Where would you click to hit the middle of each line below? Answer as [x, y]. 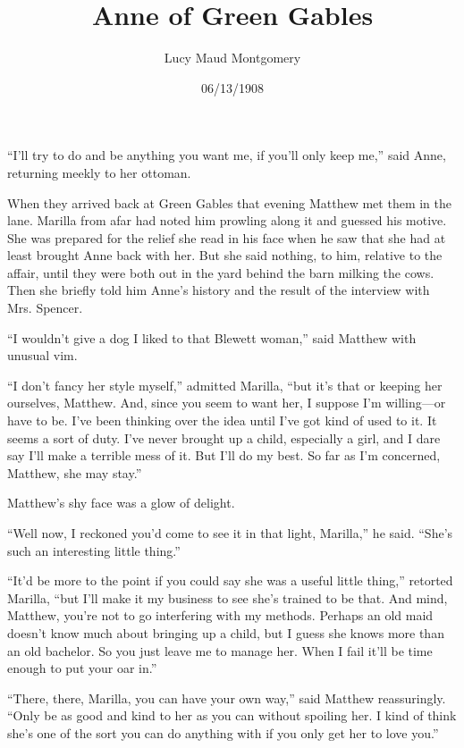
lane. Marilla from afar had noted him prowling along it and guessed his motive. [227, 220]
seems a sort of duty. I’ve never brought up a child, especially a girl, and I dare [224, 437]
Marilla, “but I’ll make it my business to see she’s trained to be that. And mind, [228, 597]
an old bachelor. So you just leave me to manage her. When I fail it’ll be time [220, 650]
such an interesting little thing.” [94, 550]
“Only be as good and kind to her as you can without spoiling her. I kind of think [232, 715]
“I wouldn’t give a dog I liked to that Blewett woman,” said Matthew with [212, 337]
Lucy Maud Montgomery [232, 58]
